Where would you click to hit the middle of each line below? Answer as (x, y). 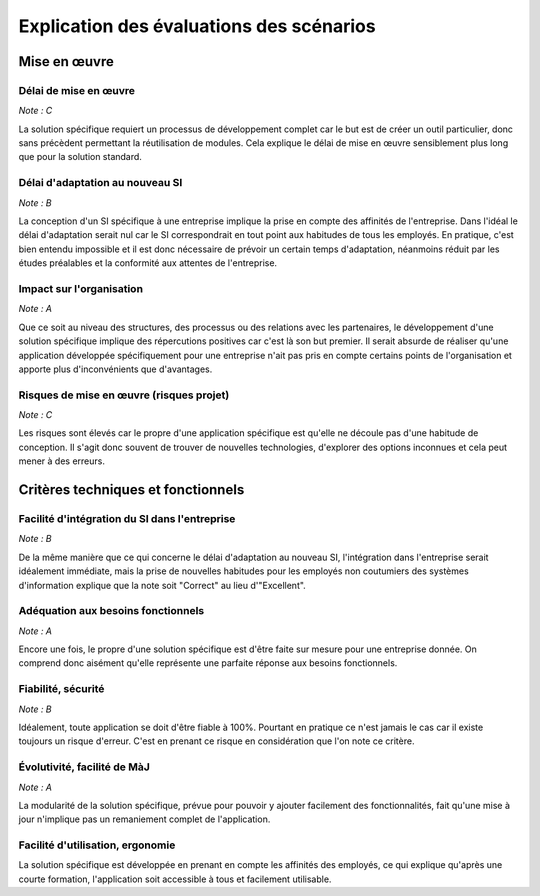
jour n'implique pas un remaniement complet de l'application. (144, 819)
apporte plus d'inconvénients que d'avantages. (115, 369)
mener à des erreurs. (61, 461)
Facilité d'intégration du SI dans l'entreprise (127, 518)
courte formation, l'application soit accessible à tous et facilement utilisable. (175, 879)
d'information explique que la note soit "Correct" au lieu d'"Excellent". (162, 585)
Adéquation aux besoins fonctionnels (111, 611)
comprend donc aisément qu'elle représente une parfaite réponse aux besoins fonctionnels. (208, 663)
